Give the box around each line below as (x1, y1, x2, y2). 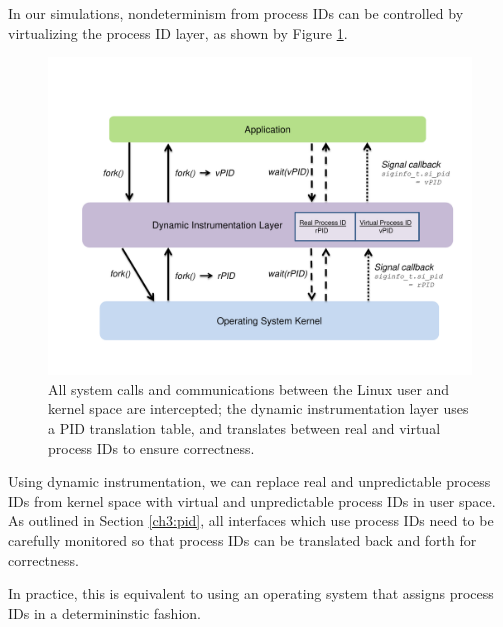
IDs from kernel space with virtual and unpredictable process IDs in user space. (8, 490, 496, 511)
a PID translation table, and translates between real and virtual (48, 417, 441, 438)
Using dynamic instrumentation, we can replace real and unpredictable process (8, 471, 491, 492)
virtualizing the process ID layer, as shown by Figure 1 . (8, 22, 348, 43)
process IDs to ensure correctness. (48, 437, 255, 458)
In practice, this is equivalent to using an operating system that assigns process (8, 583, 494, 604)
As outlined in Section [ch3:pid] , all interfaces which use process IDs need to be (8, 510, 494, 531)
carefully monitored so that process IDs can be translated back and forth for (8, 529, 477, 550)
